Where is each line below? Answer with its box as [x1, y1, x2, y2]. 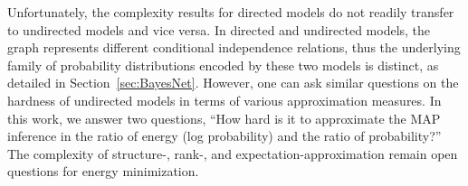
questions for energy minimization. [7, 162, 199, 181]
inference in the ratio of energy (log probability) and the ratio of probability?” [7, 126, 442, 145]
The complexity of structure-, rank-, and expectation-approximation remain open [7, 144, 458, 163]
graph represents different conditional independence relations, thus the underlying [7, 38, 461, 57]
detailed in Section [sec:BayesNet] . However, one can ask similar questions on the [7, 73, 459, 92]
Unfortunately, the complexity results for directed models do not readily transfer [7, 3, 454, 21]
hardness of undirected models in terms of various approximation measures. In [7, 90, 442, 109]
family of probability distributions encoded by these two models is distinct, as [7, 55, 439, 74]
